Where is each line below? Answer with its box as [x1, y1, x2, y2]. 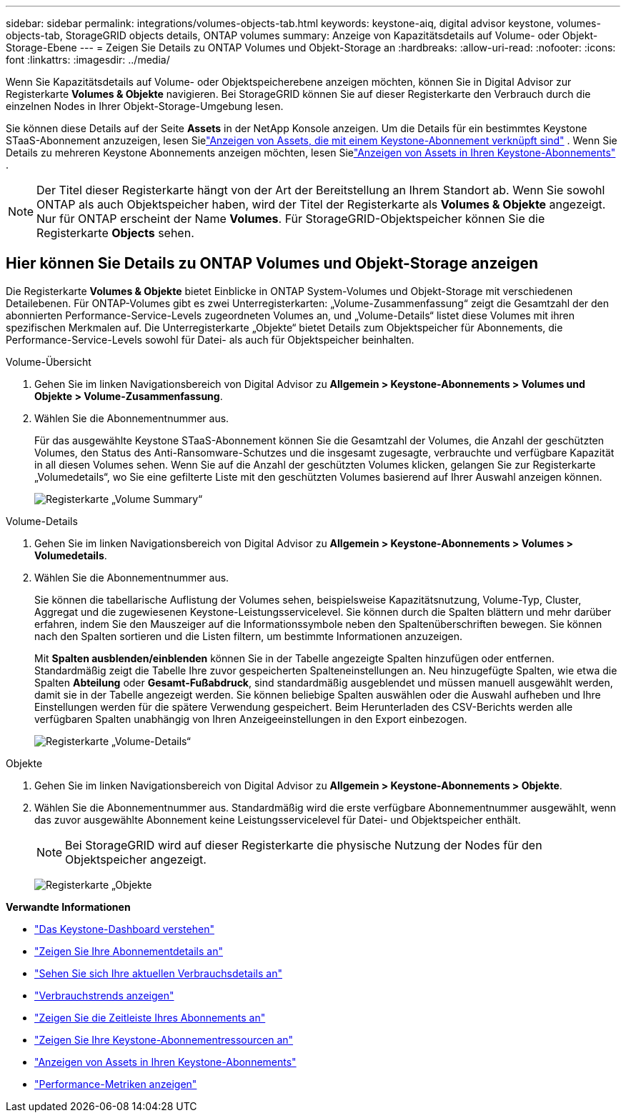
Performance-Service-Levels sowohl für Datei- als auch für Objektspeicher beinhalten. [6, 333, 414, 346]
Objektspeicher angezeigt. [65, 852, 207, 867]
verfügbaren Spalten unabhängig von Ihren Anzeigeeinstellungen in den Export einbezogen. [34, 712, 467, 725]
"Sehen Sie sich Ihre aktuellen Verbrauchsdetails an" [34, 967, 282, 979]
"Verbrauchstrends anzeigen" [34, 989, 174, 1002]
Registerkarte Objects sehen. [36, 226, 194, 240]
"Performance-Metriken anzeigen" [34, 1077, 197, 1090]
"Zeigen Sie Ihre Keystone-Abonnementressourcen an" [34, 1033, 294, 1046]
